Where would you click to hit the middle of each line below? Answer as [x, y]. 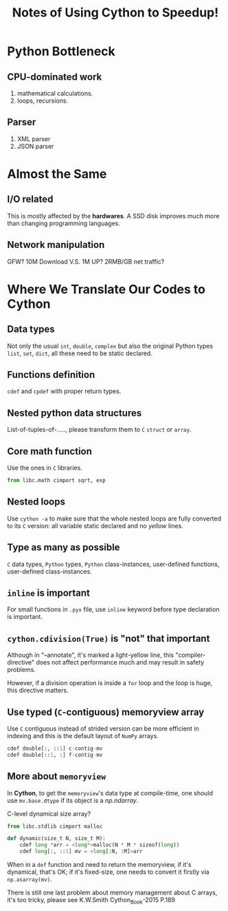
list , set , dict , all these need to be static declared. [80, 353]
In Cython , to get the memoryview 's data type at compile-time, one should [110, 793]
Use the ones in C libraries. [45, 468]
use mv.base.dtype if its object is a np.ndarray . [73, 800]
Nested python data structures [75, 413]
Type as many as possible [64, 548]
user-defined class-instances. [50, 571]
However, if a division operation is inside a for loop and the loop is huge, [110, 683]
